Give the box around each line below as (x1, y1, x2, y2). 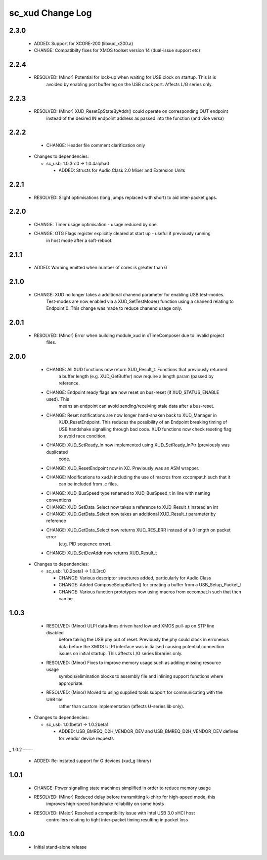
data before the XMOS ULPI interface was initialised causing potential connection (58, 643, 224, 649)
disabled (46, 630, 64, 636)
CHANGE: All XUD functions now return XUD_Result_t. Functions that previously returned (46, 366, 227, 372)
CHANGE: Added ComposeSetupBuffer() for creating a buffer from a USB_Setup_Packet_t (58, 582, 242, 588)
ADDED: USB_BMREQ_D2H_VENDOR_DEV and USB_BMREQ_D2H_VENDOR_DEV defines (58, 728, 238, 734)
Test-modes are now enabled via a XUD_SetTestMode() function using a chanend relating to (46, 298, 234, 304)
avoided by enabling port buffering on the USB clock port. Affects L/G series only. (46, 81, 213, 87)
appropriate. (58, 680, 84, 686)
